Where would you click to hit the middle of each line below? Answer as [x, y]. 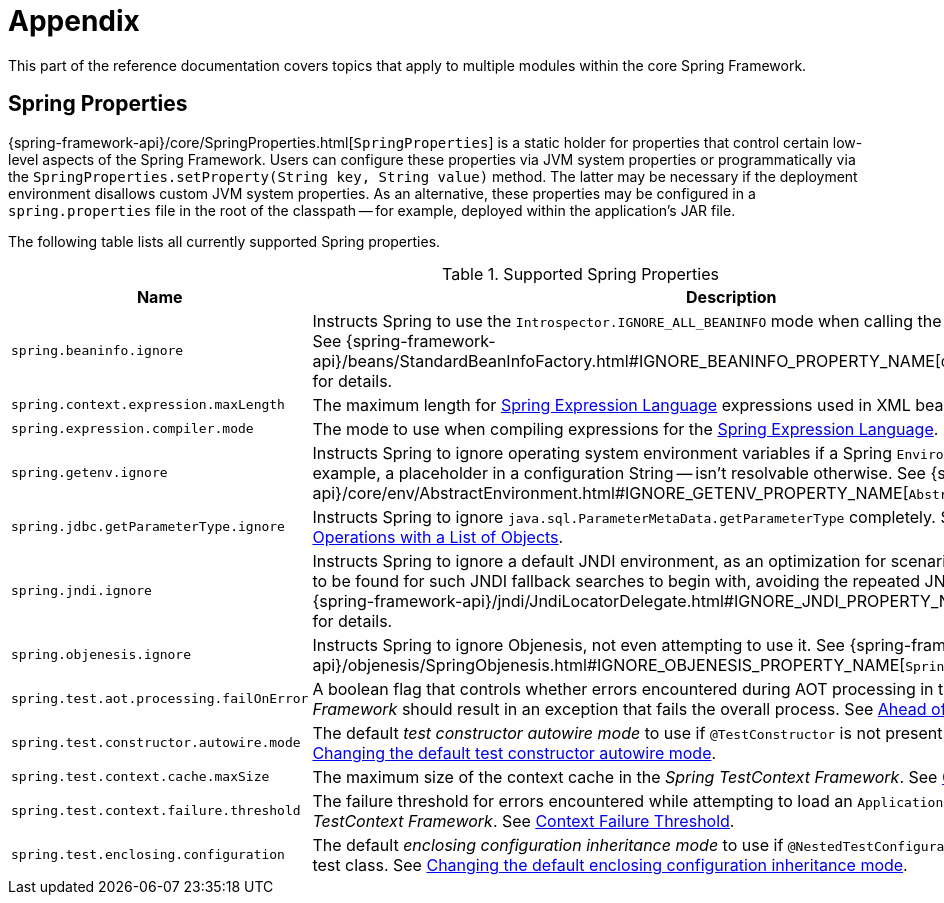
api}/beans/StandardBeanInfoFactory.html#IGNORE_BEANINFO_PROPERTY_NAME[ [626, 360]
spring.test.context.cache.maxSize [140, 777]
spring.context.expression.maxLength [148, 405]
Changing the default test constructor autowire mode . [514, 752]
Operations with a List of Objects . [438, 536]
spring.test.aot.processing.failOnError [160, 699]
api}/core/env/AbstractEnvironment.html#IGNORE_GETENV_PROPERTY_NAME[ [610, 492]
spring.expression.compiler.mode [132, 429]
